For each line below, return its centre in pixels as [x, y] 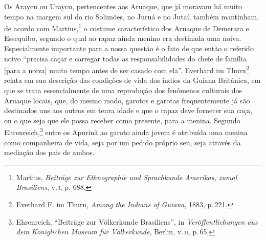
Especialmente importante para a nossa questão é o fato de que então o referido [129, 48]
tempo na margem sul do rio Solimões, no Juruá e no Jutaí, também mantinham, [132, 16]
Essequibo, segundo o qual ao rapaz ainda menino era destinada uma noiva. [123, 38]
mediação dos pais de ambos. [49, 152]
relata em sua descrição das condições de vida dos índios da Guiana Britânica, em [132, 80]
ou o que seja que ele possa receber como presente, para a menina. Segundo [122, 120]
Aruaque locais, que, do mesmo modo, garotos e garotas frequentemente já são [127, 100]
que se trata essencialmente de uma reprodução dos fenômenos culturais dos [123, 90]
